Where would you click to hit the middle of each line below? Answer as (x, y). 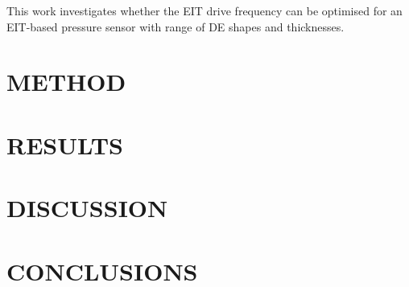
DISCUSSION (87, 208)
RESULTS (65, 144)
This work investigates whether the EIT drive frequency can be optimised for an (204, 10)
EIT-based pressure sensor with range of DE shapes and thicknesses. (176, 26)
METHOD (66, 82)
